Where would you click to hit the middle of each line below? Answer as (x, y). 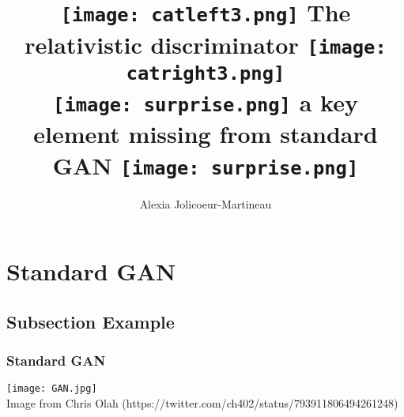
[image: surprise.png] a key (206, 102)
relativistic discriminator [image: (206, 44)
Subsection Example (91, 321)
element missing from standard (206, 134)
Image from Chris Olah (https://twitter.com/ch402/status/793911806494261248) (202, 403)
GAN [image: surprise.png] (206, 165)
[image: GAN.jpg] (52, 389)
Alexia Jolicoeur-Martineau (206, 203)
